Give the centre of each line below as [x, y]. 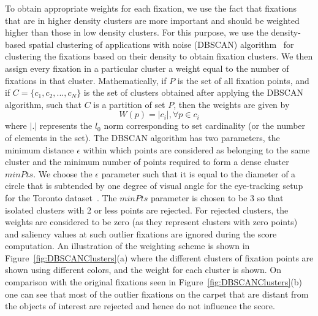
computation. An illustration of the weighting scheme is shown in [127, 246]
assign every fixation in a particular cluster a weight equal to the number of [147, 68]
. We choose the [63, 173]
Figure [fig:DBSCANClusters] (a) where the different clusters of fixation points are [159, 257]
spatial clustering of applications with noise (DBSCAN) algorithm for [161, 44]
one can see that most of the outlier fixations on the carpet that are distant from [157, 294]
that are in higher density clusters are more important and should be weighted [152, 20]
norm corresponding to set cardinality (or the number [205, 125]
